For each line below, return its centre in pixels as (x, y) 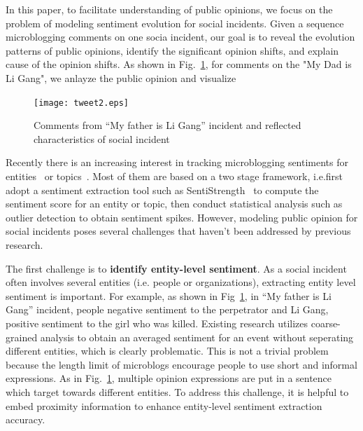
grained (22, 337)
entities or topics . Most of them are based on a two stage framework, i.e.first (175, 176)
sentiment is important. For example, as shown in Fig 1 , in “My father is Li (169, 295)
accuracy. (26, 419)
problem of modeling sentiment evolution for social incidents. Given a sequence (175, 23)
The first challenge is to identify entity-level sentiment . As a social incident (176, 268)
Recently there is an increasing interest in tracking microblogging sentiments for (177, 162)
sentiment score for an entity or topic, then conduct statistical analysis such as (174, 204)
